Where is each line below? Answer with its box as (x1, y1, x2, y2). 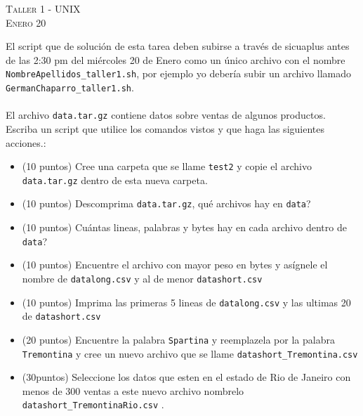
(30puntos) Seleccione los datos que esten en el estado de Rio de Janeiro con (22, 370, 351, 384)
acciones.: (6, 135, 46, 150)
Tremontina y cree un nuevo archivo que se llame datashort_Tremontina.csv (22, 346, 358, 360)
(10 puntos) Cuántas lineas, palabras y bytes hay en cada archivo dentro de (22, 220, 347, 235)
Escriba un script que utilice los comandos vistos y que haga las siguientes (6, 121, 324, 136)
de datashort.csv (22, 308, 101, 323)
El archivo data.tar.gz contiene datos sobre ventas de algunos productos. (6, 108, 326, 122)
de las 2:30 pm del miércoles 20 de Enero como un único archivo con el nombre (6, 52, 345, 67)
